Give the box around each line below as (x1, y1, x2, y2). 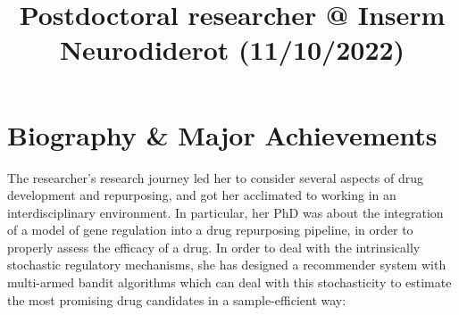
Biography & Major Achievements (7, 116, 438, 153)
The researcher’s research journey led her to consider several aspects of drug (7, 168, 423, 187)
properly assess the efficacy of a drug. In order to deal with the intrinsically (7, 237, 421, 256)
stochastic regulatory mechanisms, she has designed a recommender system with (7, 255, 446, 274)
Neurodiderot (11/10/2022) (59, 31, 405, 68)
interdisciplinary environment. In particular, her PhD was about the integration (7, 203, 444, 221)
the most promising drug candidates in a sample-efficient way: (7, 290, 346, 309)
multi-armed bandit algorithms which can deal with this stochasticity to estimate (7, 273, 452, 292)
